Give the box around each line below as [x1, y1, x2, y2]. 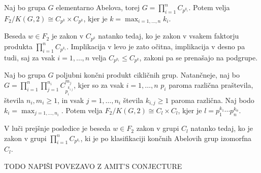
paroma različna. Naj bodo [171, 94, 254, 105]
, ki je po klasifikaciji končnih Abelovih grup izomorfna [80, 132, 252, 143]
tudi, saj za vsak [4, 52, 55, 62]
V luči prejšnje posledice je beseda [4, 123, 111, 133]
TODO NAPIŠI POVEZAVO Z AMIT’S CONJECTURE [4, 161, 182, 171]
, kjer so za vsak [73, 79, 124, 90]
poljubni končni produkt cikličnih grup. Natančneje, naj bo [56, 70, 240, 80]
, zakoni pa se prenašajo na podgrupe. [139, 52, 258, 62]
